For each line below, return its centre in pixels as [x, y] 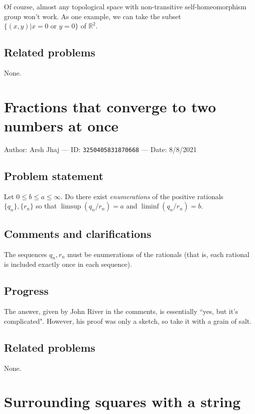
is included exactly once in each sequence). [68, 264]
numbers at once [61, 125]
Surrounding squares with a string [122, 401]
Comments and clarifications [78, 233]
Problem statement [54, 175]
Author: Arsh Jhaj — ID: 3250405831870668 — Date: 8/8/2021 [100, 149]
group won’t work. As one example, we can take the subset [93, 16]
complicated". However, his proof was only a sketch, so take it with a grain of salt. [128, 321]
